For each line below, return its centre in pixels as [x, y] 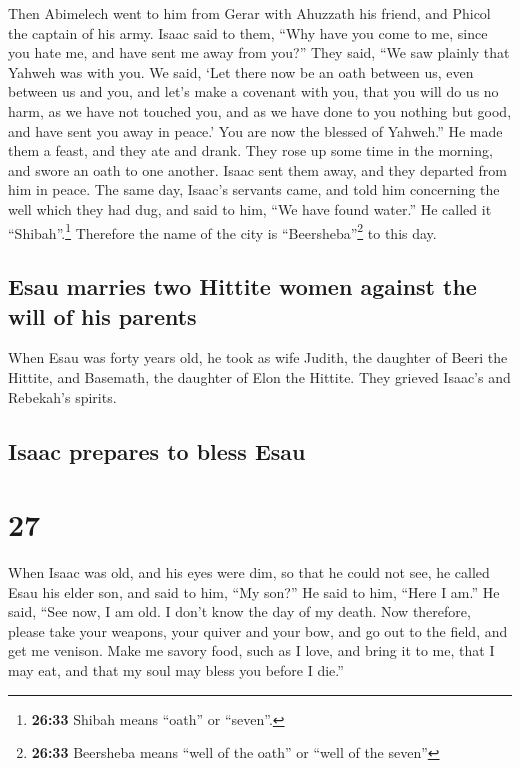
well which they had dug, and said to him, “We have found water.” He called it [250, 208]
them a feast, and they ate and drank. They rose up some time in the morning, [250, 150]
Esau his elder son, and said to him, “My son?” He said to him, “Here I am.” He [254, 591]
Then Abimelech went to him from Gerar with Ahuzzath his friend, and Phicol [249, 13]
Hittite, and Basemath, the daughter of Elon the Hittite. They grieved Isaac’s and [259, 376]
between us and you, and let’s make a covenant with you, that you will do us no [253, 91]
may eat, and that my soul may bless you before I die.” [176, 670]
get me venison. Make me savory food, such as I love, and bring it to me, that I [251, 650]
